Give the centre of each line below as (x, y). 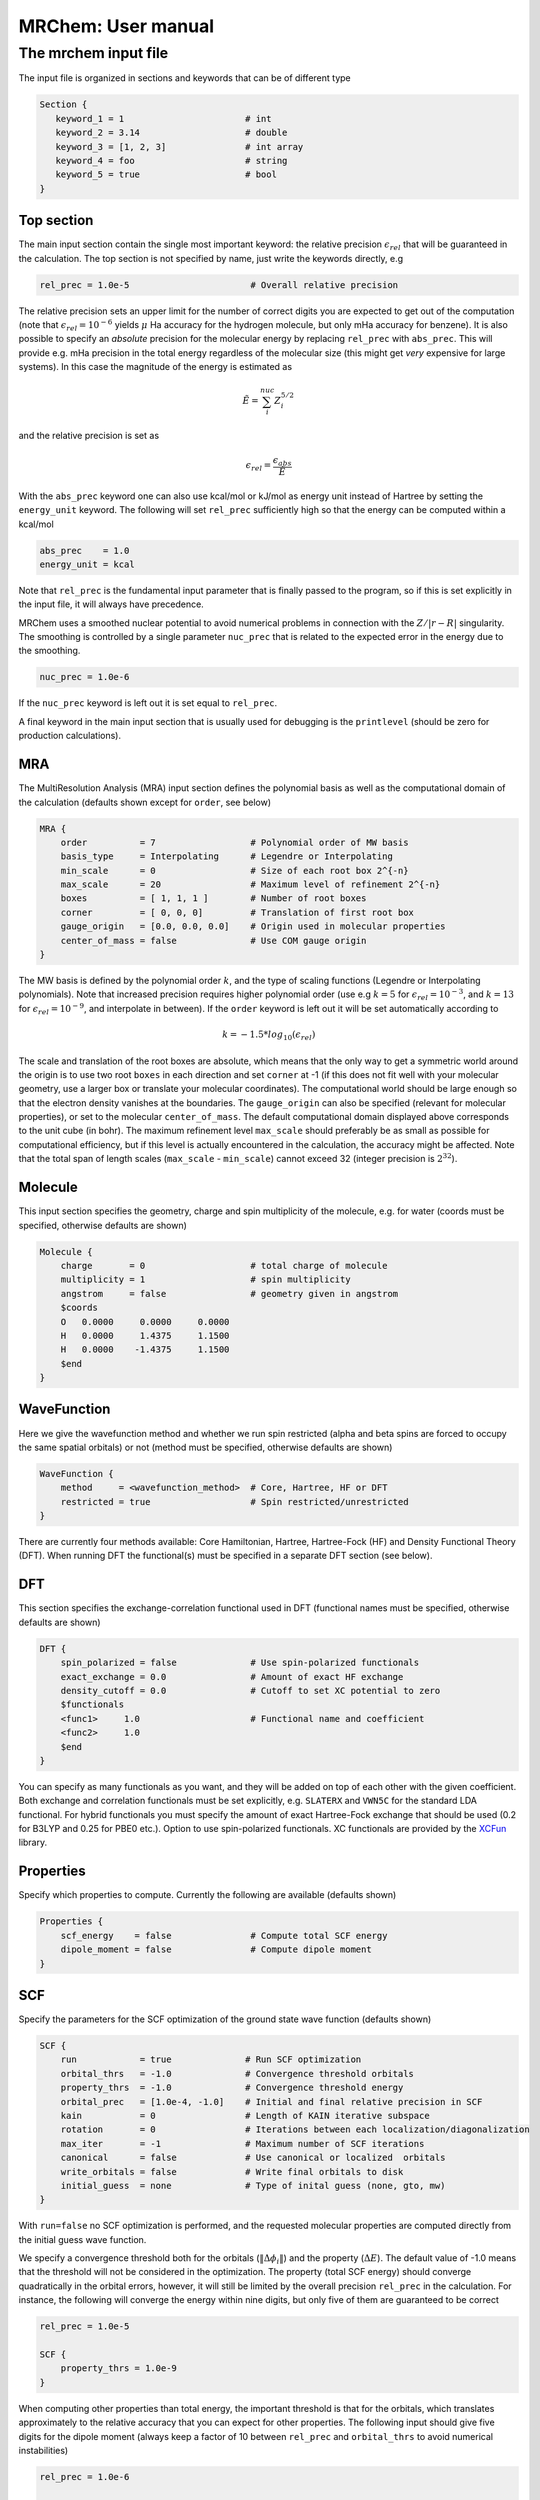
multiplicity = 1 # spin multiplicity (205, 1279)
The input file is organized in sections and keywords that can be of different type (184, 78)
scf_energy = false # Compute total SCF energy (224, 1935)
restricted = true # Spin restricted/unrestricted (234, 1501)
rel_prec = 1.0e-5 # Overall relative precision (219, 284)
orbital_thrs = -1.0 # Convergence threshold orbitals (237, 2073)
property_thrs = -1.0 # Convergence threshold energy (232, 2088)
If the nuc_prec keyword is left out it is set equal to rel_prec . (148, 703)
